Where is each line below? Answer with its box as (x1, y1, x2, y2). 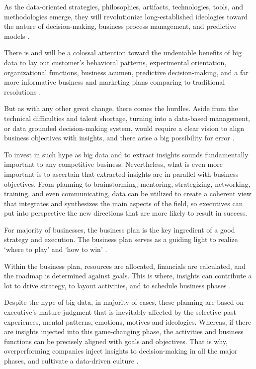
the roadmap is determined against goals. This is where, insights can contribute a (4, 270, 252, 281)
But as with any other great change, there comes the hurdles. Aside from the (4, 103, 238, 114)
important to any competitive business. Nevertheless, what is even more (4, 159, 223, 169)
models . (4, 30, 30, 41)
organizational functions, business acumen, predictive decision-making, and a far (4, 67, 249, 77)
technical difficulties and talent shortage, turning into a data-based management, (4, 113, 250, 123)
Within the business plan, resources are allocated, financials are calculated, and (4, 260, 246, 271)
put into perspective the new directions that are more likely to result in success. (4, 208, 248, 218)
